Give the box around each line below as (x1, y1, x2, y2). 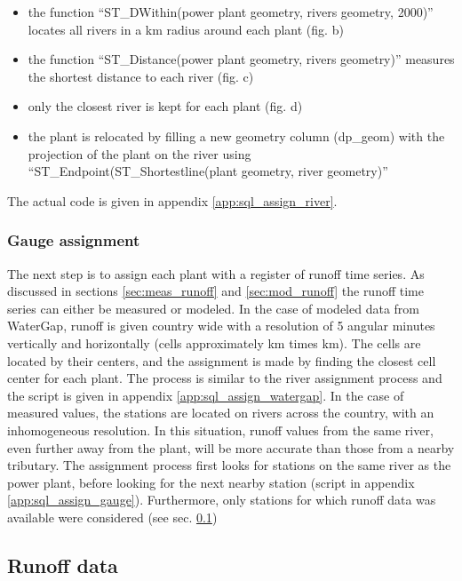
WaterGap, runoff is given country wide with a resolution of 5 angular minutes (7, 316, 435, 335)
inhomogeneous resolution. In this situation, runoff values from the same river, (7, 420, 434, 439)
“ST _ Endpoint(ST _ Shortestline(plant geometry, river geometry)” (28, 162, 388, 180)
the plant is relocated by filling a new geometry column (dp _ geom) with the (28, 126, 445, 145)
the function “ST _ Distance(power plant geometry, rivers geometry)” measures (28, 50, 455, 68)
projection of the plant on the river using (28, 144, 251, 163)
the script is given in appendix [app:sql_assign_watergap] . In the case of (7, 386, 404, 404)
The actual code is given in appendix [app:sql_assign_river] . (7, 191, 338, 210)
